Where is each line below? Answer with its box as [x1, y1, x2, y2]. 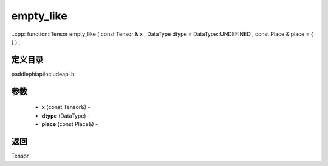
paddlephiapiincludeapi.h [11, 70, 75, 78]
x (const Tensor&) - [41, 104, 91, 111]
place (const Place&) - [41, 121, 98, 128]
